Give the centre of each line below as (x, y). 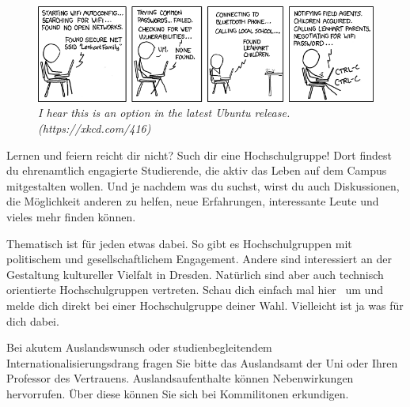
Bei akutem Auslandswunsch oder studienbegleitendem (139, 347)
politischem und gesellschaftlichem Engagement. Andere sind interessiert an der (199, 259)
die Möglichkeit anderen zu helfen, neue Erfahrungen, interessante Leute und (193, 201)
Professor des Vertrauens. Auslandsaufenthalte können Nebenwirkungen (180, 378)
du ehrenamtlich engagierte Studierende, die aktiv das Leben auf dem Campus (197, 170)
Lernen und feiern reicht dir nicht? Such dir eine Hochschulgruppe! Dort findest (199, 155)
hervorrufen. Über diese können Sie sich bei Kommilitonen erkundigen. (178, 393)
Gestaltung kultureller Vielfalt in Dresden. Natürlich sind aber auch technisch (195, 274)
